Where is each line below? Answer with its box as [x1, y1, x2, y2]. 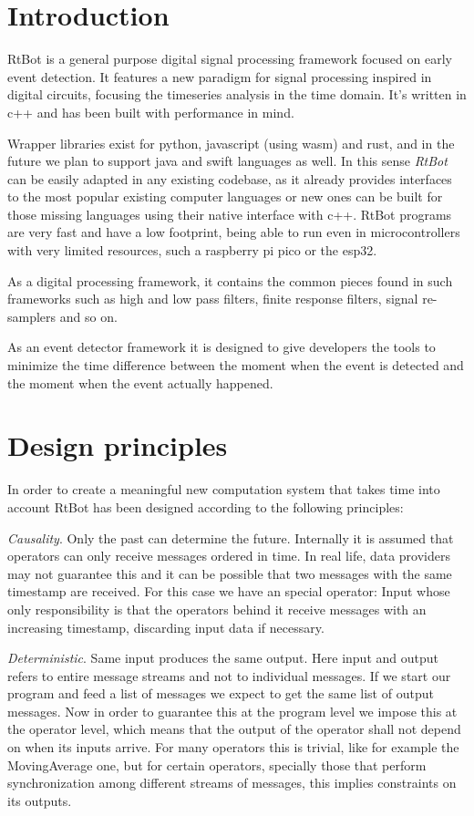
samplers [7, 306, 57, 325]
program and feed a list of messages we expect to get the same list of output [7, 684, 434, 703]
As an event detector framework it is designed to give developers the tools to [7, 337, 436, 356]
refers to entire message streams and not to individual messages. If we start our [7, 666, 451, 685]
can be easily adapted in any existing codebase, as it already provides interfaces [7, 169, 452, 188]
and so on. [59, 306, 118, 325]
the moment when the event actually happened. [7, 373, 273, 392]
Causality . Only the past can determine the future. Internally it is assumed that [7, 528, 454, 547]
